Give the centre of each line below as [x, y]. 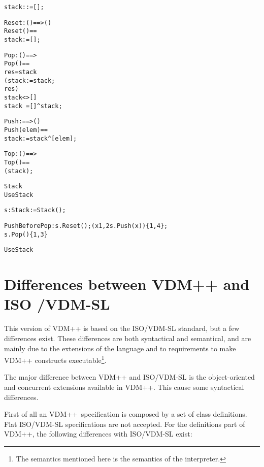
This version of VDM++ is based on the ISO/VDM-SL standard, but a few [122, 328]
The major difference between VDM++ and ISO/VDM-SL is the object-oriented [129, 377]
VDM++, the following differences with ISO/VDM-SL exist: [98, 434]
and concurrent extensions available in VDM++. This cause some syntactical [124, 387]
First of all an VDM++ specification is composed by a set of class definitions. [126, 414]
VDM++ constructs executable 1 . [55, 359]
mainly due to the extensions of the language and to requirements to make [120, 348]
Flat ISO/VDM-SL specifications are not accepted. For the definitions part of [125, 424]
